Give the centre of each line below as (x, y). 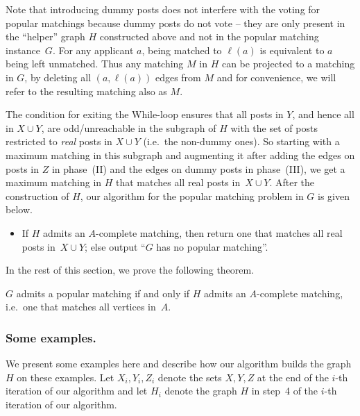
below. (19, 209)
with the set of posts (274, 127)
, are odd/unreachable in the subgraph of (129, 127)
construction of (37, 195)
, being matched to (182, 50)
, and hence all (323, 114)
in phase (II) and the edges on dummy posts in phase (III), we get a (198, 168)
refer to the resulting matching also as (86, 91)
